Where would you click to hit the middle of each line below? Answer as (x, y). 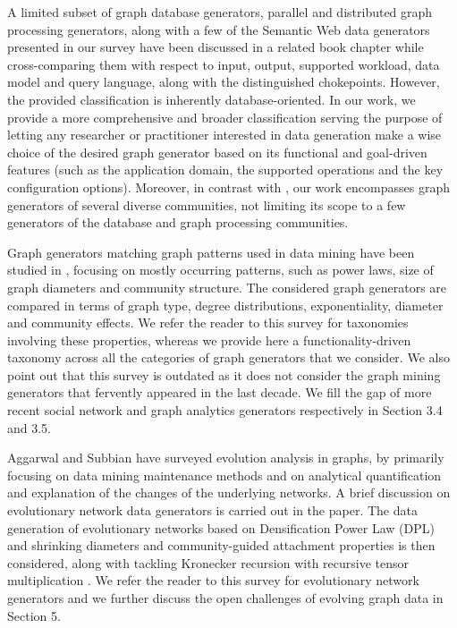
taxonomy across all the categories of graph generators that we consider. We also (228, 357)
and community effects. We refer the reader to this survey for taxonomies (208, 322)
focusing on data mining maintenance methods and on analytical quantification (224, 475)
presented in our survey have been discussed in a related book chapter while (216, 47)
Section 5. (34, 615)
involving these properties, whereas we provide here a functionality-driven (209, 339)
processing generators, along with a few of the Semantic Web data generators (219, 29)
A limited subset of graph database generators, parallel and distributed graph (220, 12)
